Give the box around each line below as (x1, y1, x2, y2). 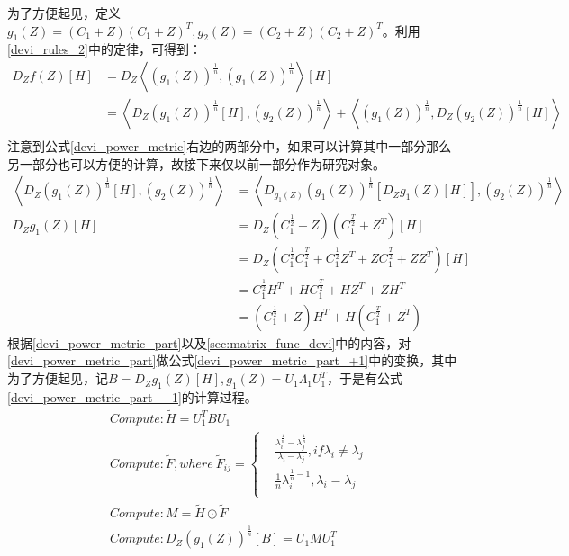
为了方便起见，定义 (7, 4, 121, 22)
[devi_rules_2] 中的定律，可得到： (7, 40, 202, 58)
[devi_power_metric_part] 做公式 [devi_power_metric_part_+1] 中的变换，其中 (7, 351, 457, 370)
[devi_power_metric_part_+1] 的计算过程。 (7, 387, 257, 406)
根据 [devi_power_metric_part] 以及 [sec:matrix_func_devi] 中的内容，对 (7, 333, 411, 352)
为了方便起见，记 (7, 369, 108, 388)
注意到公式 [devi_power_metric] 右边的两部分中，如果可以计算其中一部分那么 (7, 137, 452, 156)
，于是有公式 (327, 369, 403, 388)
